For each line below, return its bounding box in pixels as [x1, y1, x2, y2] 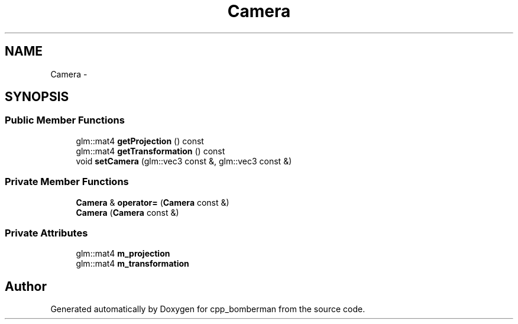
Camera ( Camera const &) [76, 207, 179, 218]
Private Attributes [5, 226, 88, 239]
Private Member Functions [5, 176, 129, 188]
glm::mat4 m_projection [76, 248, 170, 259]
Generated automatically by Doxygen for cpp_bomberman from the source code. [50, 304, 365, 315]
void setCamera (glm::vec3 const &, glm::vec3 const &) [76, 155, 292, 166]
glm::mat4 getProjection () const [76, 135, 204, 146]
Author [5, 278, 47, 294]
